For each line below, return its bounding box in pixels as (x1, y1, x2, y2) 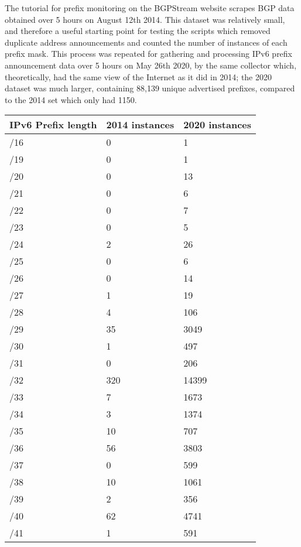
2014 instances (106, 118, 175, 132)
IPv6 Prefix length (9, 118, 97, 132)
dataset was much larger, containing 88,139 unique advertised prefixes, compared (5, 82, 295, 94)
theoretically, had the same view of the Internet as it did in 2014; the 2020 (5, 70, 272, 83)
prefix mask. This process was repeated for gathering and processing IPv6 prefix (5, 47, 293, 60)
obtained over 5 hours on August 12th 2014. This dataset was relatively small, (5, 13, 285, 25)
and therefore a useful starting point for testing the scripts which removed (5, 25, 271, 37)
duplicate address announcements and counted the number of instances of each (5, 36, 288, 48)
